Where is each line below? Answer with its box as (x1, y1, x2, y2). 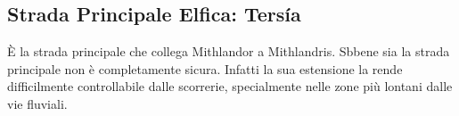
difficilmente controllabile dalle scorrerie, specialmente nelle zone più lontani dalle (7, 77, 453, 95)
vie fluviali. (7, 94, 68, 112)
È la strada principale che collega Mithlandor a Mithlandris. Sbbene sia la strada (7, 42, 450, 61)
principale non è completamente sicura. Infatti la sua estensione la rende (7, 59, 403, 78)
